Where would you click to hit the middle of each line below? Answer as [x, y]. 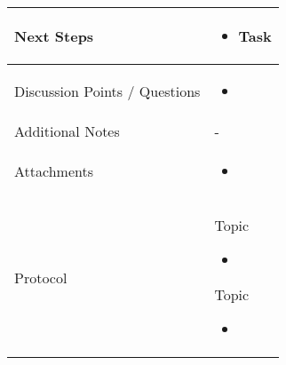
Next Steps [54, 36]
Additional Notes [67, 131]
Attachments [54, 171]
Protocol [41, 277]
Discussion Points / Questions [107, 91]
